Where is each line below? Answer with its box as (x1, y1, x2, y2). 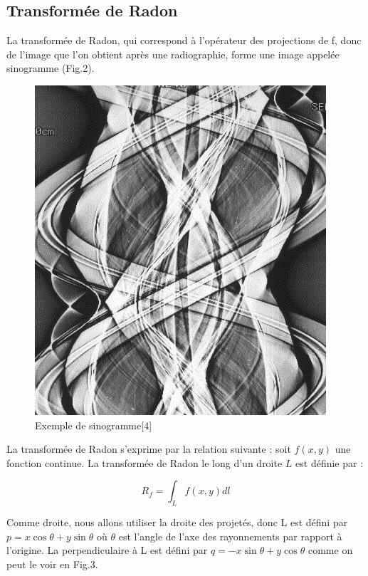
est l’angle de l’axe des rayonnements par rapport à (118, 528, 342, 543)
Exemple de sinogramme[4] (35, 417, 152, 432)
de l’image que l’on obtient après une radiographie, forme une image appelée (6, 46, 340, 61)
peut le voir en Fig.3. (6, 556, 98, 571)
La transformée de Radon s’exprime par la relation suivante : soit (6, 441, 291, 456)
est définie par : (295, 455, 364, 470)
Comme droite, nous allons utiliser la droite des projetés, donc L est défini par (6, 515, 348, 530)
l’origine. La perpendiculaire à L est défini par (6, 543, 208, 557)
